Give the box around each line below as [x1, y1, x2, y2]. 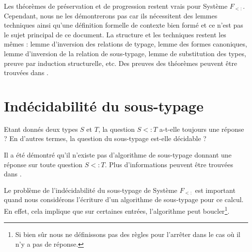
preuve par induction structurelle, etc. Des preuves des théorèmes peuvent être [4, 58, 237, 68]
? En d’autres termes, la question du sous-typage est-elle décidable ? [4, 133, 206, 143]
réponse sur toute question [4, 159, 83, 169]
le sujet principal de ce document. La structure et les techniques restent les [4, 29, 226, 39]
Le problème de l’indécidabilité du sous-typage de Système [4, 185, 177, 195]
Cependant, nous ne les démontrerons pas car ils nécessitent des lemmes [4, 10, 218, 20]
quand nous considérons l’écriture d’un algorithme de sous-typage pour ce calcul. [4, 194, 244, 205]
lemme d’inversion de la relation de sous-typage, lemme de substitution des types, [4, 48, 246, 58]
